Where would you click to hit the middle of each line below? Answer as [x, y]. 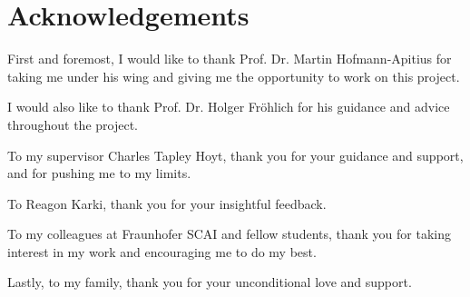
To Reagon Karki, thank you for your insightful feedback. [167, 203]
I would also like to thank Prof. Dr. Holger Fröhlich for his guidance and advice [229, 107]
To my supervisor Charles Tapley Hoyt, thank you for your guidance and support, [235, 155]
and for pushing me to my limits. [99, 173]
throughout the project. [73, 124]
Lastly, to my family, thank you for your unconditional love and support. [210, 282]
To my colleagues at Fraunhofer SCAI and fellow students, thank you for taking [230, 234]
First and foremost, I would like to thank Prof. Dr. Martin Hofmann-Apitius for [230, 59]
